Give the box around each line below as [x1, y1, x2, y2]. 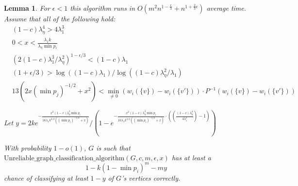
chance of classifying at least [4, 172, 88, 183]
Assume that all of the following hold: [4, 14, 116, 23]
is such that [96, 143, 131, 153]
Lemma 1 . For [4, 3, 50, 13]
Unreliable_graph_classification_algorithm [4, 154, 125, 162]
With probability [4, 143, 51, 153]
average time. [206, 3, 247, 13]
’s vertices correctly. [121, 172, 181, 183]
